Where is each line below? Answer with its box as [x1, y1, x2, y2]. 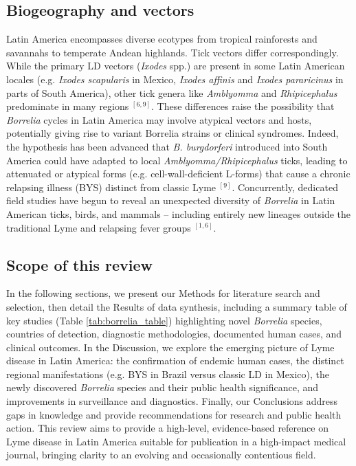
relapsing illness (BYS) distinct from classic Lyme [6, 179, 216, 194]
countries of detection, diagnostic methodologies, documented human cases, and [6, 326, 342, 341]
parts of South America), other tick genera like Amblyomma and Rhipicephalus [6, 85, 337, 100]
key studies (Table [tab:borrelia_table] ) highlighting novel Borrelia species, [6, 313, 322, 327]
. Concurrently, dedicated [232, 179, 338, 194]
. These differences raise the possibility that [151, 99, 335, 113]
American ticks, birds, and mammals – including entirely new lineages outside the [6, 206, 351, 221]
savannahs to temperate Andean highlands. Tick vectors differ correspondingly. [6, 45, 339, 59]
